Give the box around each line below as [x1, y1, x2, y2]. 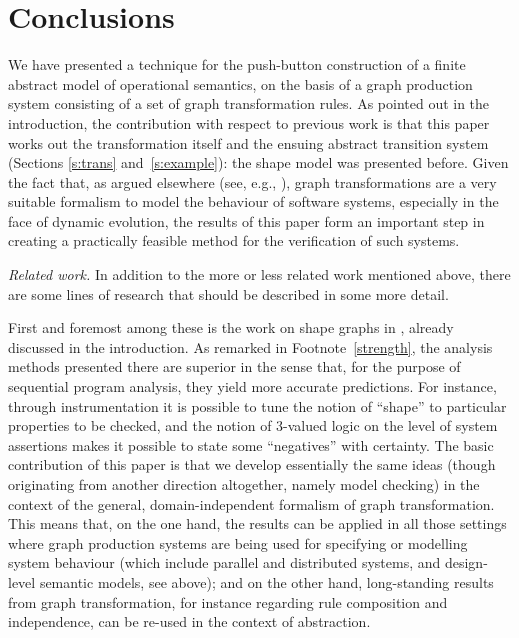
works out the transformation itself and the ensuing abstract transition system [8, 132, 489, 153]
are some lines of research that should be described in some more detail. [8, 283, 449, 304]
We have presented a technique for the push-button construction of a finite [8, 54, 466, 75]
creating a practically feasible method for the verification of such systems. [8, 230, 460, 251]
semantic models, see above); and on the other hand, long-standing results [39, 571, 494, 592]
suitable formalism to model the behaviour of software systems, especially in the [8, 191, 499, 212]
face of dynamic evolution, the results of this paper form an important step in [8, 210, 485, 231]
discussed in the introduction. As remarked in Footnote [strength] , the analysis [8, 336, 493, 357]
